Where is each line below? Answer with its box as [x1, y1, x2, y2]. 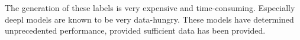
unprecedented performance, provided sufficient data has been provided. [5, 24, 266, 37]
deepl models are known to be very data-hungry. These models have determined [5, 13, 294, 25]
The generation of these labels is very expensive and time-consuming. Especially [5, 2, 295, 13]
